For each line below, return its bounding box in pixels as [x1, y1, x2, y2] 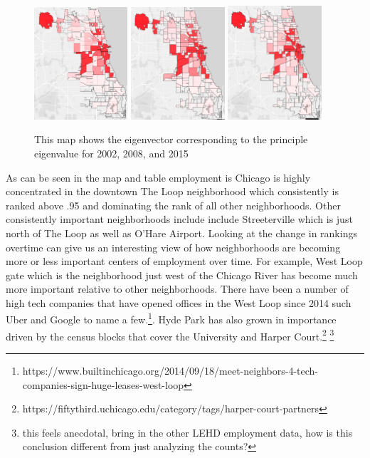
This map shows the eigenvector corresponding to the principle [34, 132, 308, 147]
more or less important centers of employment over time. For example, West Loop [6, 254, 363, 269]
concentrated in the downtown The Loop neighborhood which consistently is [6, 184, 339, 199]
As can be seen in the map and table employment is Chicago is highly [6, 170, 311, 184]
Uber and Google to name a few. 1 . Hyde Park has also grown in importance [6, 310, 337, 327]
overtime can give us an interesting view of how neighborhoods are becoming [6, 239, 341, 254]
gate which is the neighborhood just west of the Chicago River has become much [6, 267, 358, 282]
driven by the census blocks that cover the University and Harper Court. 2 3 [6, 326, 334, 343]
